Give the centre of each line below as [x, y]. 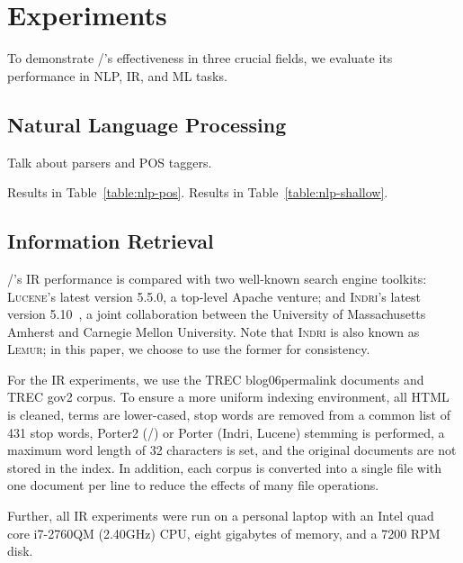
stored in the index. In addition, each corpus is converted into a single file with [225, 467]
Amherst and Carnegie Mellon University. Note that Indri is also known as [214, 331]
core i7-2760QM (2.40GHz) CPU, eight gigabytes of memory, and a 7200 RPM [224, 533]
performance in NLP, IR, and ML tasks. [117, 75]
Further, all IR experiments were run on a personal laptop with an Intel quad [221, 516]
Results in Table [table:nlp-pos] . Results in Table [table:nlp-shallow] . [198, 192]
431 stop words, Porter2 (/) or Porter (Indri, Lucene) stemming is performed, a [226, 432]
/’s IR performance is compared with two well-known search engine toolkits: [217, 278]
